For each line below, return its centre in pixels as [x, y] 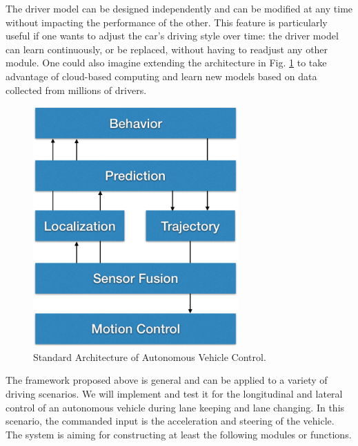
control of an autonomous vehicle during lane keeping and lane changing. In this [175, 407]
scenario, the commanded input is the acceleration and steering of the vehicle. [170, 421]
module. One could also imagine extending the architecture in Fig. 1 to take [166, 63]
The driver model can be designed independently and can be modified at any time [179, 8]
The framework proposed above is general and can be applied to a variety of [167, 380]
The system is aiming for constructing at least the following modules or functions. [179, 434]
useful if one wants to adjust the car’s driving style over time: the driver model [172, 36]
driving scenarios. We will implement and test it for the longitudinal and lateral [174, 394]
